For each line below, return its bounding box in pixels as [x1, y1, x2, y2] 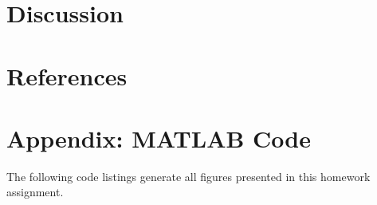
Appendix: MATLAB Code [6, 121, 312, 154]
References [6, 59, 128, 92]
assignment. [6, 183, 64, 200]
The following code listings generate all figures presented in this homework [6, 168, 371, 184]
